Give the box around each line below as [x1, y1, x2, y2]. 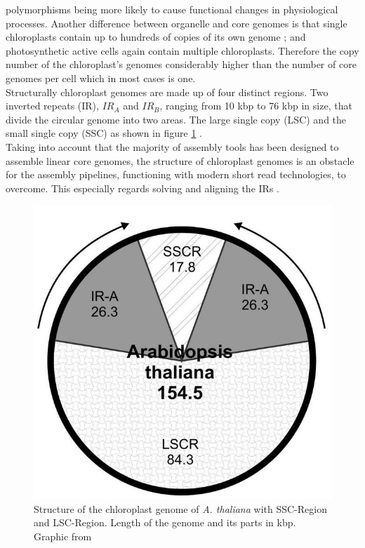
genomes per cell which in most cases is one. [6, 70, 196, 85]
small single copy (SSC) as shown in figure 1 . [6, 126, 202, 140]
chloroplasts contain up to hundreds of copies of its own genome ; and [6, 29, 306, 44]
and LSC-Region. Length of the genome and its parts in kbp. [34, 515, 296, 530]
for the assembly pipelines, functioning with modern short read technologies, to [6, 167, 346, 182]
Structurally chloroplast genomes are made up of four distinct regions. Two [6, 84, 328, 99]
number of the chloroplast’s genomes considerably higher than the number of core [6, 57, 357, 72]
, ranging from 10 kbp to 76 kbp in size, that [159, 98, 352, 113]
